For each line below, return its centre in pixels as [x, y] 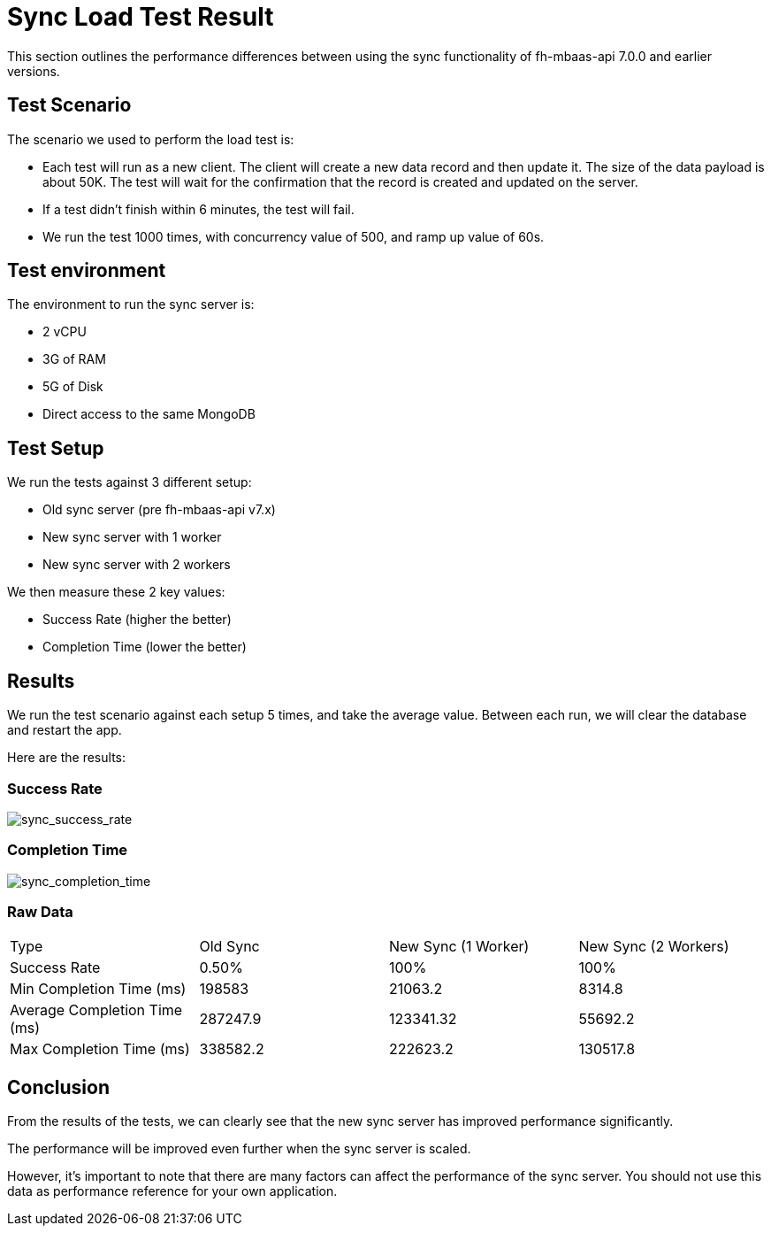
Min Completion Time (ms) [98, 989]
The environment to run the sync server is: [131, 304]
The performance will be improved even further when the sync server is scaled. [239, 1149]
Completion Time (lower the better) [145, 647]
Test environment [87, 271]
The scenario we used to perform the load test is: [151, 139]
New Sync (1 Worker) [459, 947]
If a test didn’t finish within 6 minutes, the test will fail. [198, 209]
